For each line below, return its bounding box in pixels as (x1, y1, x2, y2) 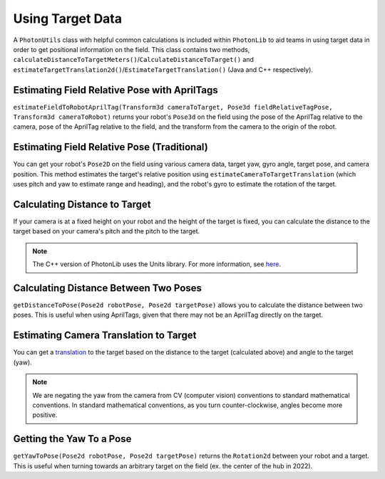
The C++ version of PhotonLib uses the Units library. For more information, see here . (32, 260, 282, 268)
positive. (32, 411, 58, 419)
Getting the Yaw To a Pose (13, 433, 132, 445)
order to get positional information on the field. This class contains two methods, (13, 45, 250, 53)
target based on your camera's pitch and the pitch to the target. (13, 227, 200, 236)
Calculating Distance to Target (13, 198, 151, 210)
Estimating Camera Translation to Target (13, 330, 197, 342)
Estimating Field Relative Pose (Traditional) (13, 141, 208, 153)
